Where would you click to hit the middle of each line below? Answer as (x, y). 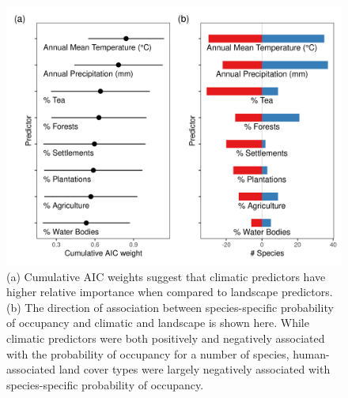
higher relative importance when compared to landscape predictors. (170, 292)
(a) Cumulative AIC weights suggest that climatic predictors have (166, 276)
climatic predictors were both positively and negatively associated (166, 338)
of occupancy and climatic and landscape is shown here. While (158, 323)
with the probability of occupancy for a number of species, (148, 353)
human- (311, 353)
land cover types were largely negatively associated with (195, 369)
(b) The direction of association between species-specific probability (170, 307)
